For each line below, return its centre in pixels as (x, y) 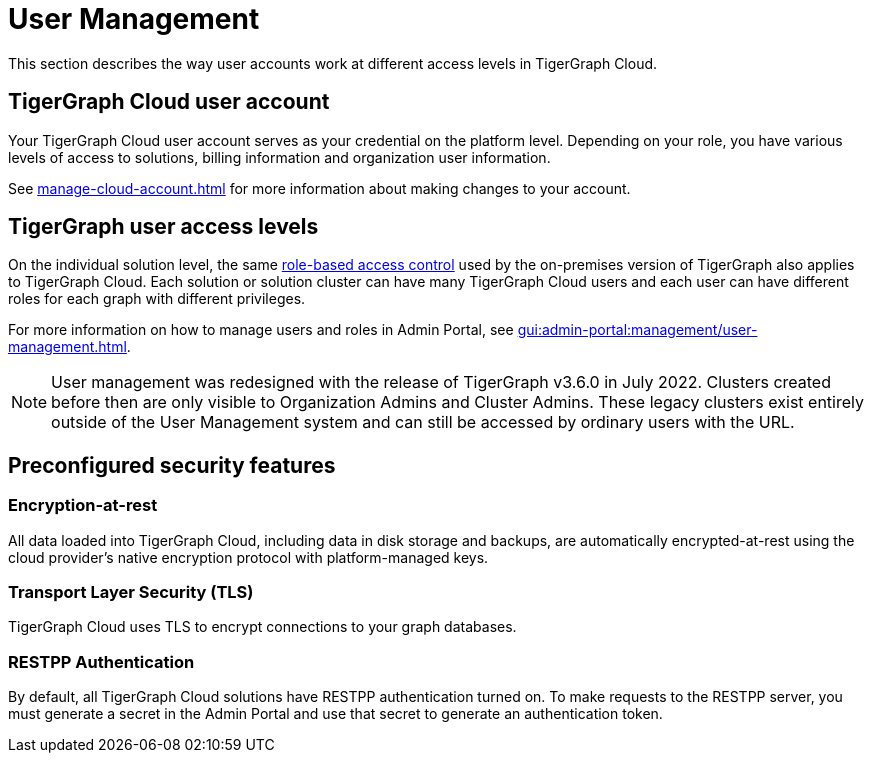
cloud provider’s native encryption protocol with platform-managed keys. (248, 557)
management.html (67, 347)
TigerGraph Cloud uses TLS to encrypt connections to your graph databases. (262, 627)
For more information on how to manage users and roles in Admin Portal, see (261, 330)
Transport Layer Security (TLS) (131, 592)
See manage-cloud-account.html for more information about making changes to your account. (319, 188)
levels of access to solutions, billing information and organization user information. (279, 157)
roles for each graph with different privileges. (157, 299)
